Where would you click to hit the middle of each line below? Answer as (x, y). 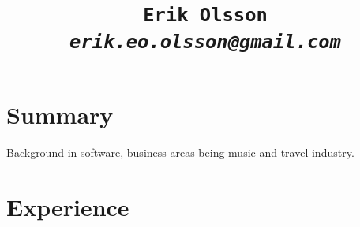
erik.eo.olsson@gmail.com (205, 41)
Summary (60, 114)
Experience (68, 206)
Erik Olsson (205, 15)
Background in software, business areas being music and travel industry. (180, 152)
